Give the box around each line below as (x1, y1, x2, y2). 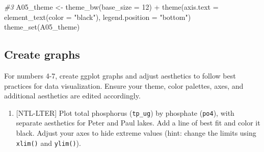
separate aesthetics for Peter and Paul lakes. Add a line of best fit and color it (16, 117, 260, 128)
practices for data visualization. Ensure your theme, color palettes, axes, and (4, 80, 244, 91)
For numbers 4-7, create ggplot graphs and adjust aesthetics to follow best (4, 70, 236, 81)
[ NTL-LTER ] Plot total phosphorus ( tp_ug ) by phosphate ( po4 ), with (16, 107, 234, 118)
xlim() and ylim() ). (16, 137, 81, 148)
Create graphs (4, 46, 80, 62)
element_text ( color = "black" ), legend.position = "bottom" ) (4, 11, 191, 22)
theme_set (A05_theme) (4, 21, 80, 32)
